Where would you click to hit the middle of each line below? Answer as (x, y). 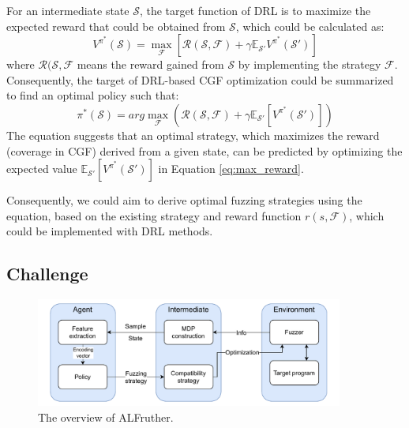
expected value (42, 169)
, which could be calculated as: (310, 26)
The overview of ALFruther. (106, 417)
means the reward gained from (150, 64)
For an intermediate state (68, 10)
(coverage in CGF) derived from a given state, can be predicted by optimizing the (204, 150)
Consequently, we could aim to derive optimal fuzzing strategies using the (184, 200)
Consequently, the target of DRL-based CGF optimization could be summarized (200, 79)
